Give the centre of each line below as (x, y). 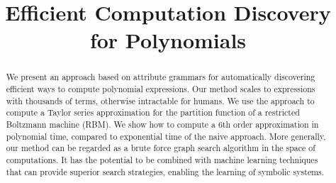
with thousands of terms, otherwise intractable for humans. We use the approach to (160, 100)
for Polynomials (168, 40)
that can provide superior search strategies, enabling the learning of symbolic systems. (165, 171)
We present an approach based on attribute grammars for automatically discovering (161, 77)
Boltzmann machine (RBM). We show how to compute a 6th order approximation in (162, 124)
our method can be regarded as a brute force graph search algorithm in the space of (161, 148)
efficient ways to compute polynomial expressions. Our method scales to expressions (161, 89)
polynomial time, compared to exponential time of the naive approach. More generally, (166, 136)
